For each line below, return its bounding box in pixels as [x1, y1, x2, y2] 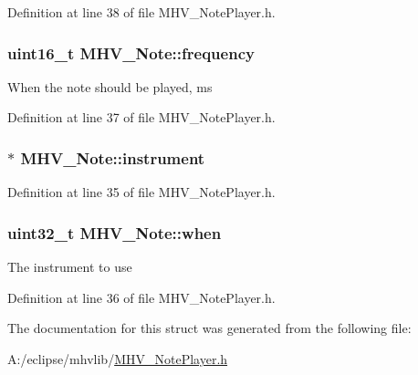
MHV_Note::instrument [20, 146, 205, 169]
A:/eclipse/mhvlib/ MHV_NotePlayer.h [7, 349, 228, 368]
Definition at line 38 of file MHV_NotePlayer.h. [7, 3, 276, 21]
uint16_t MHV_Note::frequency [7, 41, 255, 64]
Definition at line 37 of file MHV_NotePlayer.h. [7, 108, 276, 127]
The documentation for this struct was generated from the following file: [7, 318, 412, 338]
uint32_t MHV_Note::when [7, 221, 222, 244]
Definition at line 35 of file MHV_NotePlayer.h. [7, 182, 276, 202]
